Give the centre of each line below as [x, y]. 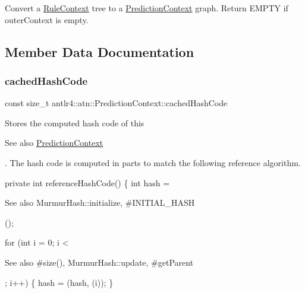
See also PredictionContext [54, 143]
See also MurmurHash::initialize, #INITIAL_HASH [100, 203]
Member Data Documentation [100, 51]
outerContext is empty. [47, 19]
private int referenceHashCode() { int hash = [87, 182]
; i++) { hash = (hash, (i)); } [59, 282]
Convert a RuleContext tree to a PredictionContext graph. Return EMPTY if [147, 8]
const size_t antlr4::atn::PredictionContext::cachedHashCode [116, 103]
